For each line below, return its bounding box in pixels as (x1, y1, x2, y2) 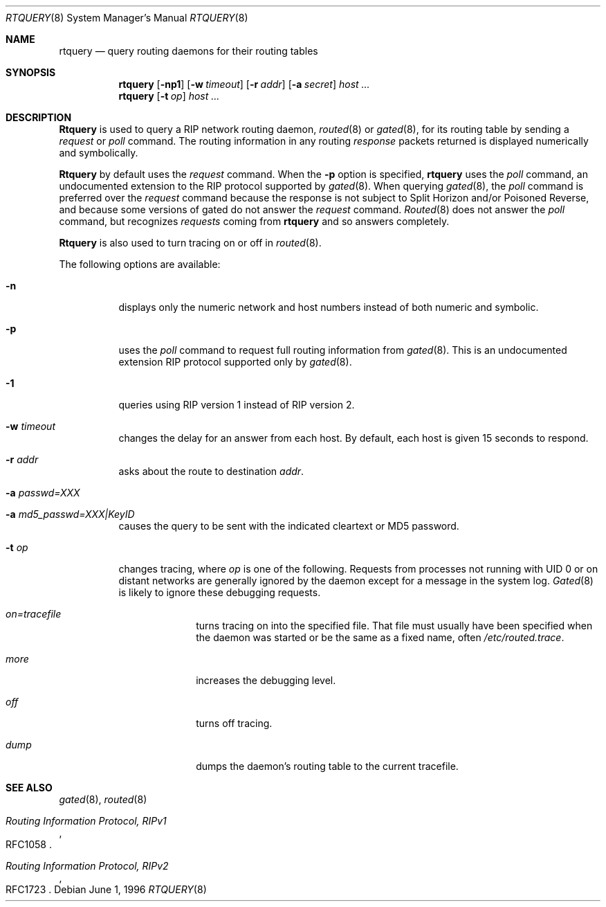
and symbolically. (59, 147, 138, 159)
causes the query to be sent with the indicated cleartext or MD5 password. (118, 520, 459, 532)
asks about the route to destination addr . (118, 465, 304, 477)
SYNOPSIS (6, 66, 56, 78)
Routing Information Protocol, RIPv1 (6, 815, 167, 827)
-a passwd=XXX (6, 487, 80, 499)
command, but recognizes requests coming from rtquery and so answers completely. (59, 215, 450, 227)
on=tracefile (6, 608, 62, 620)
